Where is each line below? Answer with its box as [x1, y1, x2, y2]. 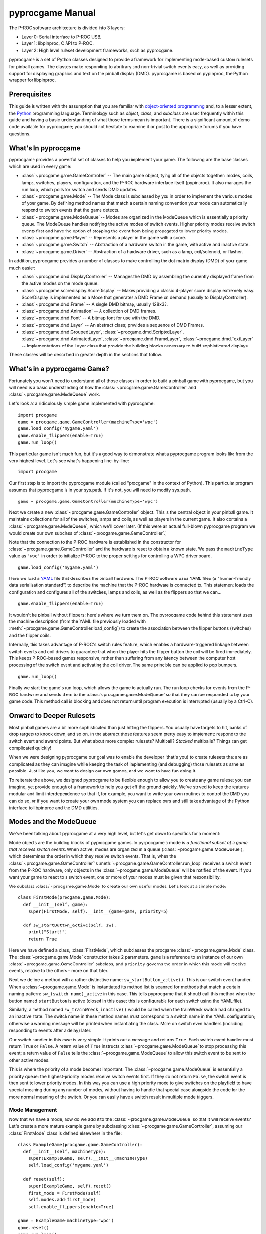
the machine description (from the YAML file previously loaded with [9, 618, 146, 624]
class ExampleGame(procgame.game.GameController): [18, 1142, 143, 1148]
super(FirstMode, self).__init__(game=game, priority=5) [28, 908, 168, 914]
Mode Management [9, 1106, 57, 1113]
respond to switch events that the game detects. [21, 207, 120, 213]
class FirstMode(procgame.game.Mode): [18, 895, 112, 900]
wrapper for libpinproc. [9, 77, 56, 83]
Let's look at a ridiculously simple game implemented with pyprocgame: [9, 400, 155, 407]
